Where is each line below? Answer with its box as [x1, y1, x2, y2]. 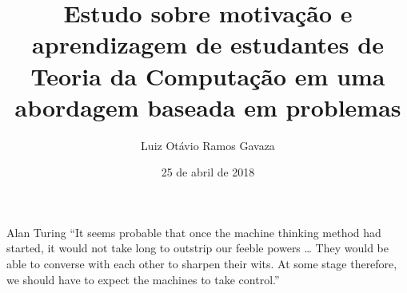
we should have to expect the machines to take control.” [6, 271, 280, 287]
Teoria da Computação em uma [30, 59, 385, 92]
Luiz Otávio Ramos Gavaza [141, 137, 275, 153]
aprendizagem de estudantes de [32, 28, 384, 61]
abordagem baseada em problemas [14, 90, 401, 123]
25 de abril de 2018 [161, 164, 255, 180]
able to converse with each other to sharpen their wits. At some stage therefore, [6, 255, 397, 272]
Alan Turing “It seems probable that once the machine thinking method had [6, 224, 381, 240]
